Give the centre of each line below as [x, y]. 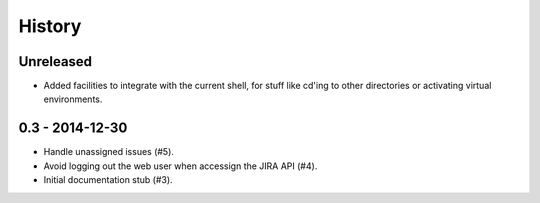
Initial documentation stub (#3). [108, 180]
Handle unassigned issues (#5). [109, 152]
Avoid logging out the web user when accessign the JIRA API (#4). [180, 166]
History [50, 26]
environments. [73, 99]
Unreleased [55, 61]
